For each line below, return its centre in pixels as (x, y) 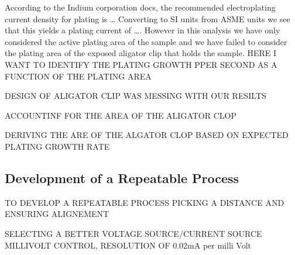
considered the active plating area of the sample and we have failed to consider (146, 41)
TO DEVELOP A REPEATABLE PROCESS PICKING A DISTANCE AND (145, 202)
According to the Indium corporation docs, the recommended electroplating (140, 7)
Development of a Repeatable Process (122, 178)
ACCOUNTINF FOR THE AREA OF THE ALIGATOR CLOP (121, 115)
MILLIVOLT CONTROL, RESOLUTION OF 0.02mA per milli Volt (128, 245)
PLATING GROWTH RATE (57, 146)
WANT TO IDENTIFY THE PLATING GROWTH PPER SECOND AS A (141, 64)
